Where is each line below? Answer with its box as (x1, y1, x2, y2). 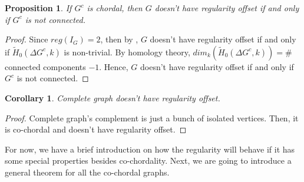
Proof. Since (5, 33, 48, 45)
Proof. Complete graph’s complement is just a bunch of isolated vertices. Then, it (5, 111, 299, 124)
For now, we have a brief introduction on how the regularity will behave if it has (5, 143, 295, 155)
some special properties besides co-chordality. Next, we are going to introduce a (5, 154, 292, 167)
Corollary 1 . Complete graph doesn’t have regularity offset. (5, 91, 220, 104)
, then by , (100, 33, 138, 45)
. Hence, (99, 60, 128, 72)
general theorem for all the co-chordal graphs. (5, 166, 170, 178)
